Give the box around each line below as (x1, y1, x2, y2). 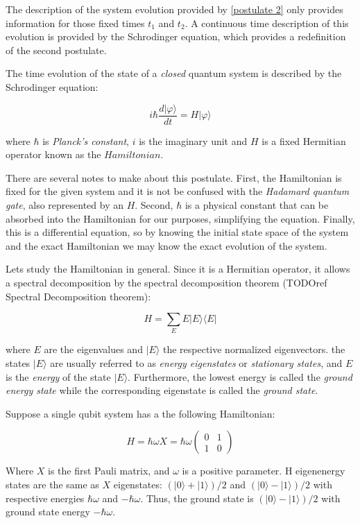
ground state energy (6, 504, 90, 519)
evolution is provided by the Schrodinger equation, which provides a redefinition (6, 29, 346, 44)
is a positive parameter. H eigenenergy (182, 463, 345, 478)
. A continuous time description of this (185, 15, 349, 30)
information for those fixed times (6, 15, 145, 30)
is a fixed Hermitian (262, 133, 346, 148)
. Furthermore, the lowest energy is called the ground (128, 369, 352, 384)
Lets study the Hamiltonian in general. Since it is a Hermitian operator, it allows (6, 261, 350, 276)
